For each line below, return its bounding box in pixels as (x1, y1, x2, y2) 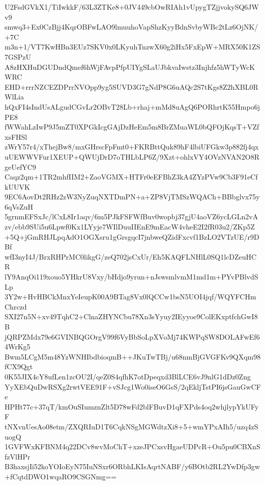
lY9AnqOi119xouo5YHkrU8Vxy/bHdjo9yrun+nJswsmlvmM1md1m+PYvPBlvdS (5, 271, 258, 282)
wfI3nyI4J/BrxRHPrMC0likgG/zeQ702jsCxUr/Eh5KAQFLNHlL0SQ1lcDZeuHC (5, 251, 257, 262)
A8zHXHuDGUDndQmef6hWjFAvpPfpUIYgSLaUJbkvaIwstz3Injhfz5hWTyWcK (5, 61, 255, 72)
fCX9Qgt (5, 361, 33, 372)
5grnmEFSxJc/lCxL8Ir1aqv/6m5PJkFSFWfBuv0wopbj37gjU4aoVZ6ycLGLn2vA (5, 211, 258, 222)
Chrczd (5, 301, 27, 312)
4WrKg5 (5, 341, 31, 352)
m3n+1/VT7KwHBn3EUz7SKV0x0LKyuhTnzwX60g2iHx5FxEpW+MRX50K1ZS (5, 41, 260, 52)
